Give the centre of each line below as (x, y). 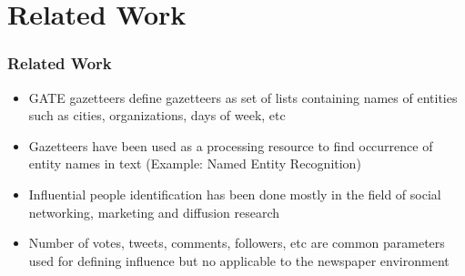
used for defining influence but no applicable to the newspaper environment (239, 260)
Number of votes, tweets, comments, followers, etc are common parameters (237, 243)
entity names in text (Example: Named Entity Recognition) (195, 164)
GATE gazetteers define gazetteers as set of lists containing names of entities (243, 97)
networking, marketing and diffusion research (154, 212)
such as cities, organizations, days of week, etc (157, 115)
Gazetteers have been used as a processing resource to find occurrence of (231, 145)
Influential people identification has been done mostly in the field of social (235, 194)
